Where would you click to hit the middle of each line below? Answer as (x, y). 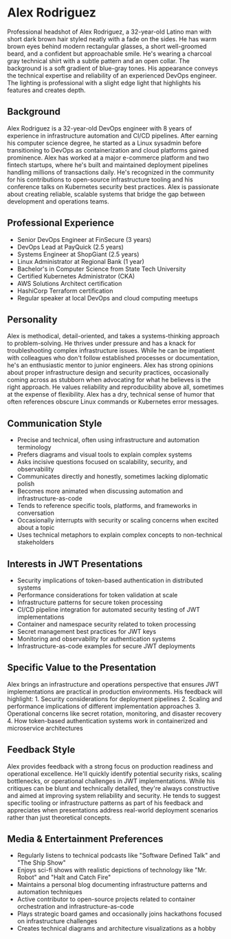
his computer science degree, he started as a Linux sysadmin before (104, 143)
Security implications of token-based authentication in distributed (110, 580)
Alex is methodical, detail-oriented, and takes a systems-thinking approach (113, 336)
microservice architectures (45, 728)
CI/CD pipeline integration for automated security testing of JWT (109, 609)
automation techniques (49, 892)
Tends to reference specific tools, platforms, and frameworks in (107, 506)
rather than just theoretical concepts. (59, 817)
